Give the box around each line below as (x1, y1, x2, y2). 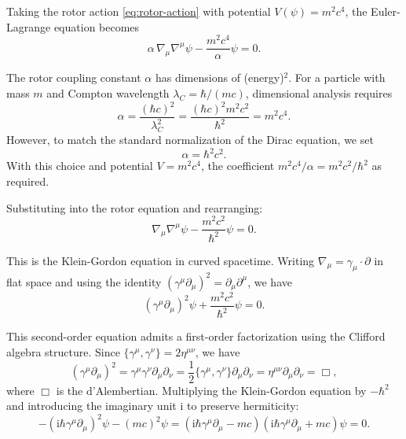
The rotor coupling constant (6, 69, 141, 86)
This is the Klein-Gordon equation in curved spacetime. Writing (6, 252, 315, 268)
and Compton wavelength (46, 84, 170, 101)
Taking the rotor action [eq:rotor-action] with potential (6, 3, 271, 19)
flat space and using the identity (6, 273, 162, 290)
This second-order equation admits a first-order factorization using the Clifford (6, 328, 386, 345)
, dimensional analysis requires (245, 84, 393, 101)
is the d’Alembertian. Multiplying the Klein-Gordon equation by (56, 382, 367, 398)
